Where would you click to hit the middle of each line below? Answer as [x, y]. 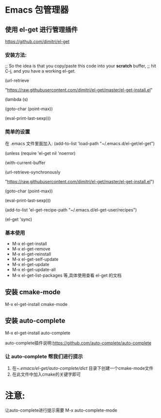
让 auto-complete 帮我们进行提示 [44, 357]
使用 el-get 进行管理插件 [41, 29]
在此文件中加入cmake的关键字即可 [46, 374]
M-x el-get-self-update [35, 259]
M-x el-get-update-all [34, 269]
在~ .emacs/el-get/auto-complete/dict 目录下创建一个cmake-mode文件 [83, 368]
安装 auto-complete [35, 321]
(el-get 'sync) [19, 219]
